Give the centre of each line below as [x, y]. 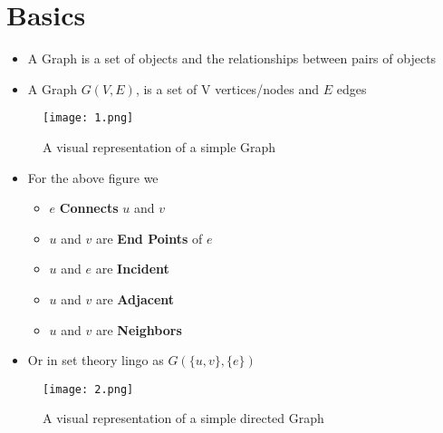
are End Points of [149, 238]
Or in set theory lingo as [96, 360]
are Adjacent [135, 298]
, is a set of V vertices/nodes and [227, 88]
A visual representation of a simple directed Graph [183, 418]
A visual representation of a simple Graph [159, 146]
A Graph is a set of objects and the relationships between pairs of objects [232, 58]
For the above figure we [93, 177]
